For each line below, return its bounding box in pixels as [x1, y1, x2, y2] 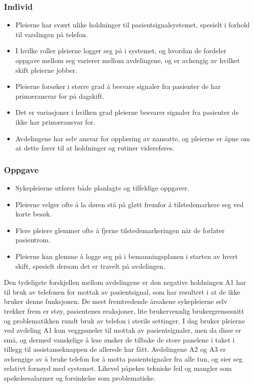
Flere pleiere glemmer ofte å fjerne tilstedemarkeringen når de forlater [15, 225, 225, 235]
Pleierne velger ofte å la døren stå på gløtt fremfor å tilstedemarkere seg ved [15, 199, 244, 209]
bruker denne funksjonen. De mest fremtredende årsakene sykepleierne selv [4, 296, 228, 306]
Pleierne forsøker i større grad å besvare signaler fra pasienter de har [15, 81, 221, 91]
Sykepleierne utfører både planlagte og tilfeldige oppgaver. [15, 182, 190, 193]
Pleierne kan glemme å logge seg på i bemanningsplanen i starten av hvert [15, 251, 238, 261]
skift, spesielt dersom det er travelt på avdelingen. [15, 260, 165, 271]
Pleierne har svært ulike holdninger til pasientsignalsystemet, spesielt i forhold [15, 20, 250, 30]
